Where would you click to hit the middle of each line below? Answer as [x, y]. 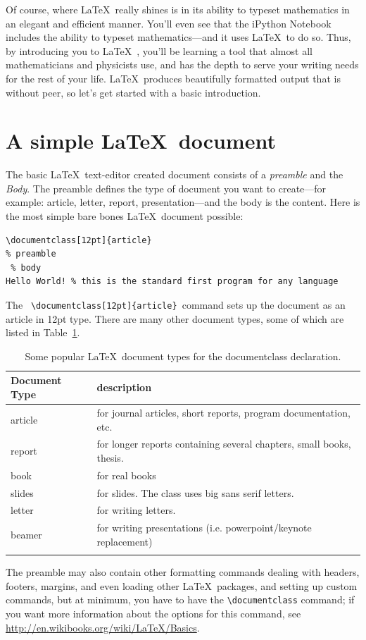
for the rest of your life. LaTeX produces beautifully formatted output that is [173, 78]
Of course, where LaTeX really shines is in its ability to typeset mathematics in [178, 9]
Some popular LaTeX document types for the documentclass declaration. [183, 356]
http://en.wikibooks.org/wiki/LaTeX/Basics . [103, 627]
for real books [126, 475]
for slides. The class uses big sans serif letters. [195, 492]
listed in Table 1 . [43, 332]
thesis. [110, 457]
